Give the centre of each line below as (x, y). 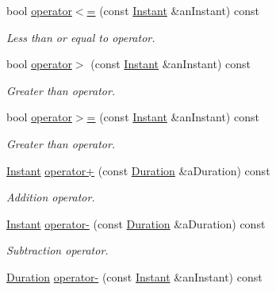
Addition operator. (51, 197)
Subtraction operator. (57, 250)
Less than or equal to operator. (81, 37)
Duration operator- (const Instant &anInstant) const (134, 276)
